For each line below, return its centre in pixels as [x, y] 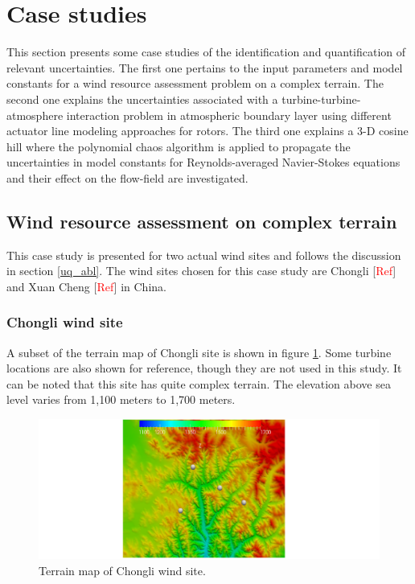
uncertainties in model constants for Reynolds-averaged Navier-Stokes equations [203, 162]
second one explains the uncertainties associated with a [142, 99]
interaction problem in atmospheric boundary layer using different [229, 115]
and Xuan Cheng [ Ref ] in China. [86, 286]
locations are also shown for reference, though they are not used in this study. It [204, 368]
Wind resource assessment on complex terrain [202, 221]
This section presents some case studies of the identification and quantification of [206, 52]
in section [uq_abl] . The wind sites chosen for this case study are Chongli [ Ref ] [201, 271]
